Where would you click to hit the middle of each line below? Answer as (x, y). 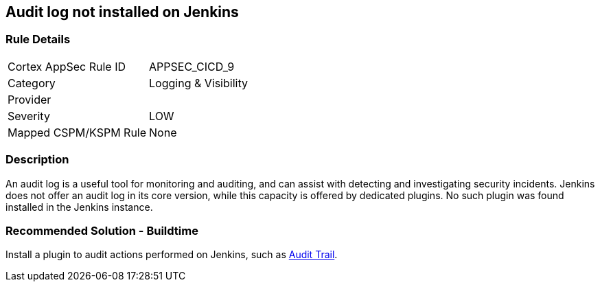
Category (32, 83)
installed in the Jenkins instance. (79, 207)
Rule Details (38, 39)
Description (37, 160)
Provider (30, 99)
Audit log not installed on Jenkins (122, 12)
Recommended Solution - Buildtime (102, 230)
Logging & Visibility (198, 83)
